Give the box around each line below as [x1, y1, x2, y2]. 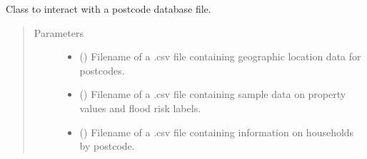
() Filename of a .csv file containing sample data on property [79, 87, 346, 102]
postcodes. [79, 62, 125, 77]
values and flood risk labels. [79, 100, 201, 115]
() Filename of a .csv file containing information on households [79, 124, 354, 139]
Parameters [34, 25, 84, 40]
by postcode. [79, 138, 135, 153]
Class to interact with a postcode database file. [6, 1, 211, 16]
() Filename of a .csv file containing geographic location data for [79, 49, 361, 64]
